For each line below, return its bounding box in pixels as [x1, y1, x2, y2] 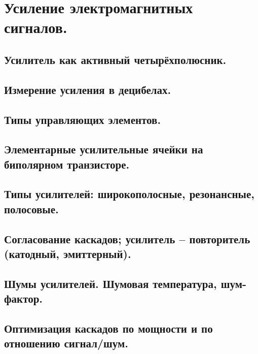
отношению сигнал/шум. [4, 335, 129, 351]
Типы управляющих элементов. [4, 111, 161, 127]
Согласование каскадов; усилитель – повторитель [4, 231, 250, 246]
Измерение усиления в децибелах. [4, 81, 171, 97]
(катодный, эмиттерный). [4, 246, 131, 262]
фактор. [4, 291, 43, 306]
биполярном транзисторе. [4, 156, 130, 172]
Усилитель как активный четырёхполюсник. [4, 51, 227, 67]
